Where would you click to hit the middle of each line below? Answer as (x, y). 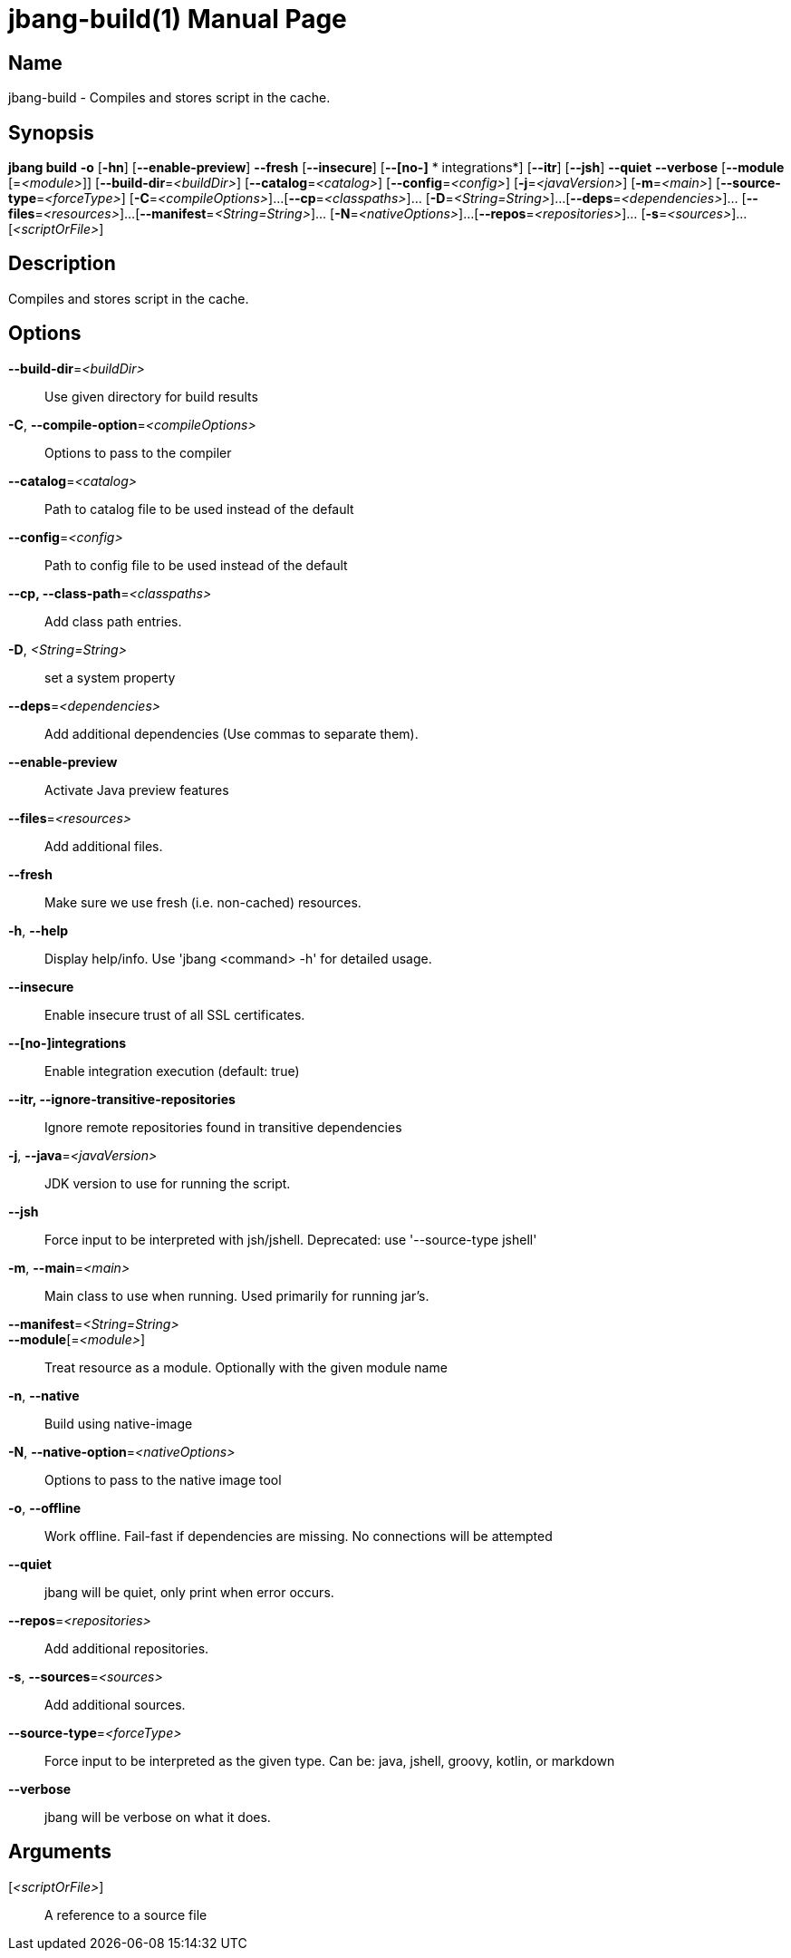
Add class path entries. (113, 621)
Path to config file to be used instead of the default (196, 565)
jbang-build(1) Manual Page (178, 19)
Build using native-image (119, 1423)
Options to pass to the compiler (138, 452)
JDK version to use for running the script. (168, 1183)
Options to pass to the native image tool (163, 1479)
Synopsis (51, 132)
